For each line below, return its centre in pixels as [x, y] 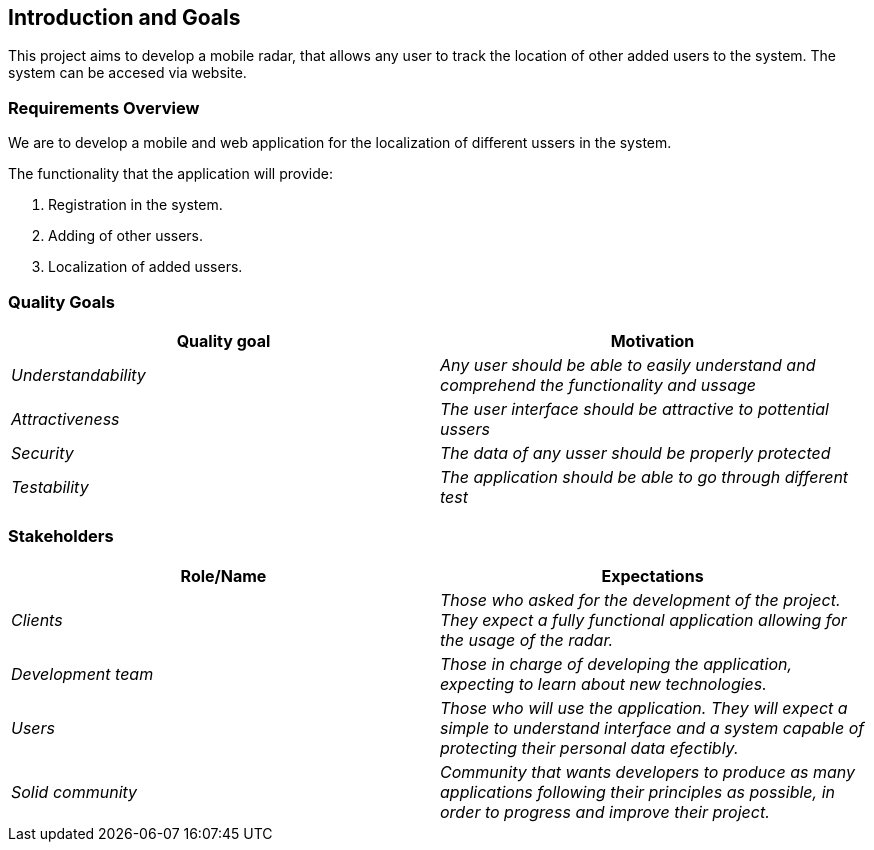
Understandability [78, 374]
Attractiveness [65, 418]
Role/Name [223, 575]
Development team [82, 673]
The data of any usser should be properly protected [635, 452]
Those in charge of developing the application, [616, 663]
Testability [50, 486]
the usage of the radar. [527, 639]
